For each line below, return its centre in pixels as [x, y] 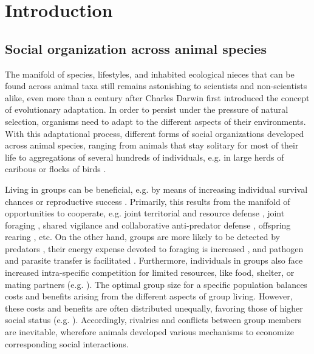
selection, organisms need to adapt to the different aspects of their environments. [155, 121]
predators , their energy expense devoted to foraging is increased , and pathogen [154, 248]
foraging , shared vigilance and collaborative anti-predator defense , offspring [148, 225]
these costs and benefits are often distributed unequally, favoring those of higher [154, 308]
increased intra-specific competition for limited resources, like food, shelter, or [150, 272]
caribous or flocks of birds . [56, 169]
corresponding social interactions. [67, 343]
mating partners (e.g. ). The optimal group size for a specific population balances [156, 284]
